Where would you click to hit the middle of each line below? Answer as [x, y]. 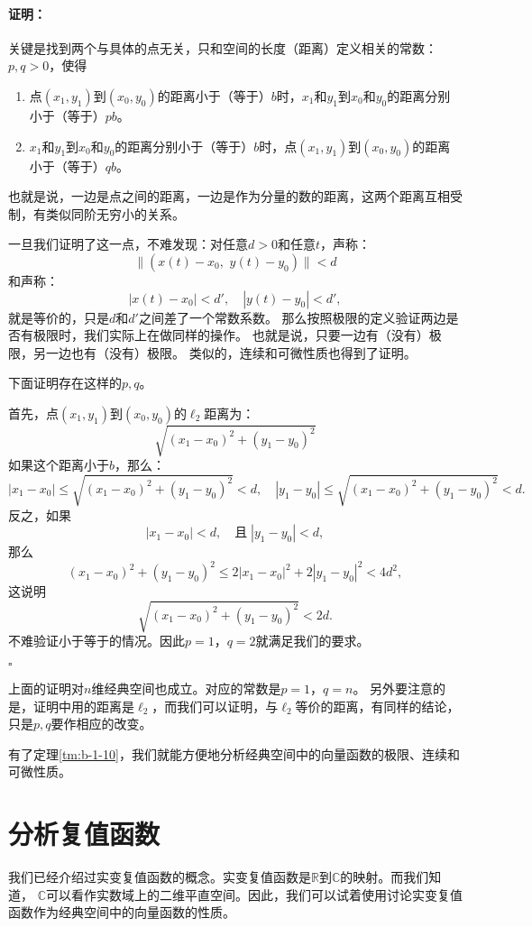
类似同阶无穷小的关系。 [115, 213]
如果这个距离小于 [59, 465]
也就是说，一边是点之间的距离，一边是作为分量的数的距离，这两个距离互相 [229, 196]
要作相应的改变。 [101, 724]
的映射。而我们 [385, 877]
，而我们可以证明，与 [215, 706]
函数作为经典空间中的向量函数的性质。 [122, 912]
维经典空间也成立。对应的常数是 [186, 688]
